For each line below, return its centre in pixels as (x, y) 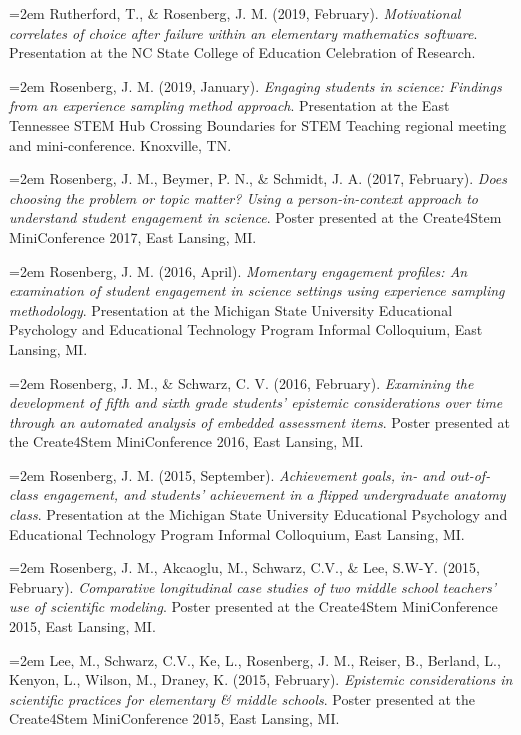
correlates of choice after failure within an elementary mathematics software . (243, 32)
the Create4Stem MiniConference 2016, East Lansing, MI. (186, 441)
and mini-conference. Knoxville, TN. (120, 144)
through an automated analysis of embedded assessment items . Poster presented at (259, 421)
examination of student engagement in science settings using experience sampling (257, 290)
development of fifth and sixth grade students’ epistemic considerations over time (256, 402)
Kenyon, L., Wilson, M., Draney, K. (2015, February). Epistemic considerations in (261, 679)
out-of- (470, 474)
